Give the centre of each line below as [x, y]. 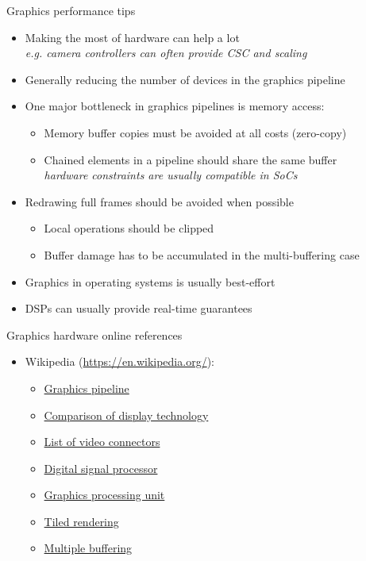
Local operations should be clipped [129, 228]
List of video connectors [102, 442]
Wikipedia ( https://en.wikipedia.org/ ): [119, 361]
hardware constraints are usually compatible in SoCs [171, 175]
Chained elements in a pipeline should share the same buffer [191, 159]
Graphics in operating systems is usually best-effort [150, 281]
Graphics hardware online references [94, 334]
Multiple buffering [88, 548]
